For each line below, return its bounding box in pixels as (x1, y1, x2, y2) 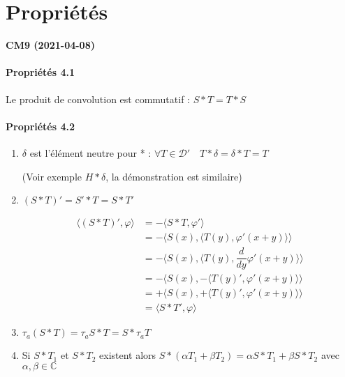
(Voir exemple (22, 169, 82, 183)
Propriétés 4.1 (6, 65, 75, 79)
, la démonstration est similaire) (105, 169, 242, 183)
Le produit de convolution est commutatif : (6, 91, 190, 106)
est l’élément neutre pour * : (29, 145, 152, 160)
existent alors (99, 348, 156, 362)
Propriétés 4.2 (6, 118, 75, 133)
